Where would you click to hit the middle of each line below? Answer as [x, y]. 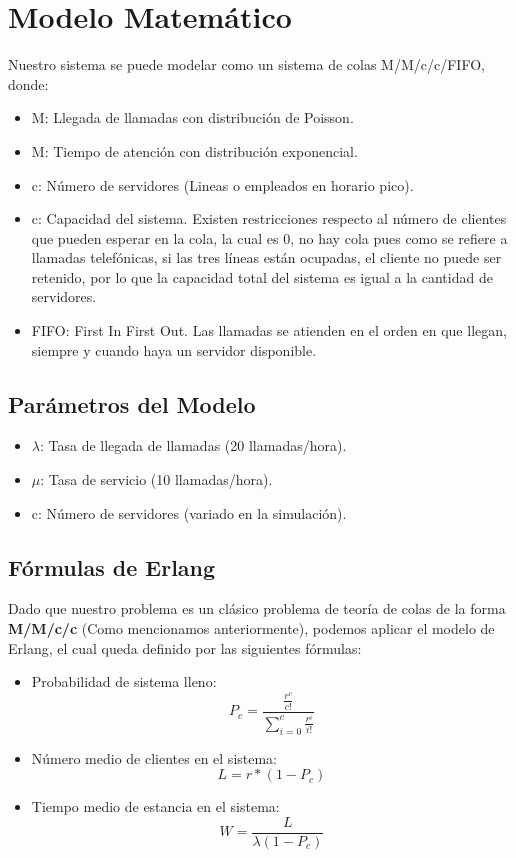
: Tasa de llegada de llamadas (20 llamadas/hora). [193, 445]
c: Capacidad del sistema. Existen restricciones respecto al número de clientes [269, 218]
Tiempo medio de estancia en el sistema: [155, 806]
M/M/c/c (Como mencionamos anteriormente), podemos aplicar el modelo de [251, 628]
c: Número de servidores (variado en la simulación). [189, 512]
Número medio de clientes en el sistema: [154, 757]
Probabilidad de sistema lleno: [124, 681]
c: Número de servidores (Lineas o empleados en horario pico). [222, 184]
